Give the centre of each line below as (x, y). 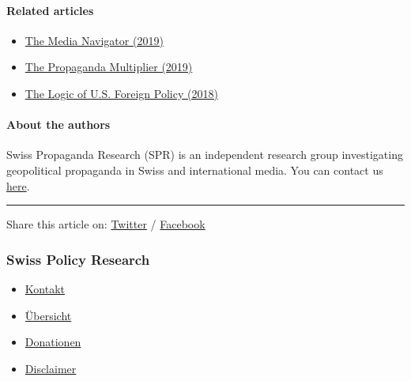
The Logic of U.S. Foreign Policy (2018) (121, 93)
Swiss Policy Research (78, 259)
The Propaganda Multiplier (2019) (109, 67)
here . (18, 185)
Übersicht (48, 315)
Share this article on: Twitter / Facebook (106, 224)
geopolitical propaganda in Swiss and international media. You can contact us (195, 170)
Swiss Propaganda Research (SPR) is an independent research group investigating (205, 155)
